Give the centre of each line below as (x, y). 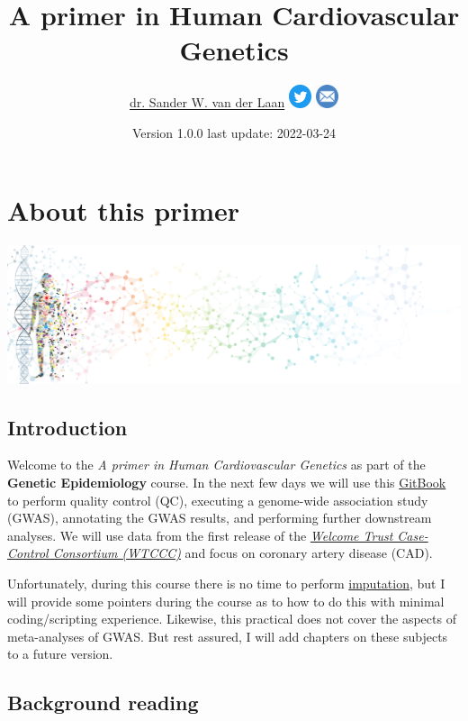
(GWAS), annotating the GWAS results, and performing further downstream (220, 518)
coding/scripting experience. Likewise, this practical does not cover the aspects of (232, 619)
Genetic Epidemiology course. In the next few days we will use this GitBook (227, 483)
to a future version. (60, 654)
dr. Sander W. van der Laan (207, 102)
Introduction (67, 427)
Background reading (103, 703)
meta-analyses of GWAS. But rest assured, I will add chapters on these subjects (228, 636)
